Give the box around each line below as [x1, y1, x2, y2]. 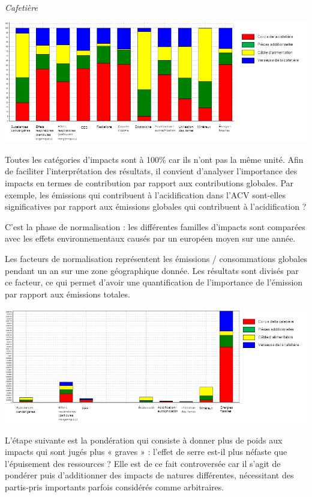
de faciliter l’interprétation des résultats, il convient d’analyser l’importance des [5, 165, 298, 177]
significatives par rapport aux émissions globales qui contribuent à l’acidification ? [5, 200, 307, 213]
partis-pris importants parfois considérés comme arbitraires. [5, 480, 224, 493]
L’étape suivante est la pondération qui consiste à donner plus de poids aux [5, 433, 283, 446]
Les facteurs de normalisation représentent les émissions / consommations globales [5, 252, 307, 264]
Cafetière [5, 1, 38, 13]
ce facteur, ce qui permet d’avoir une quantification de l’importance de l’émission [5, 276, 303, 288]
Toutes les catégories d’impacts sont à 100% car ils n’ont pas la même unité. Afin [5, 153, 304, 165]
